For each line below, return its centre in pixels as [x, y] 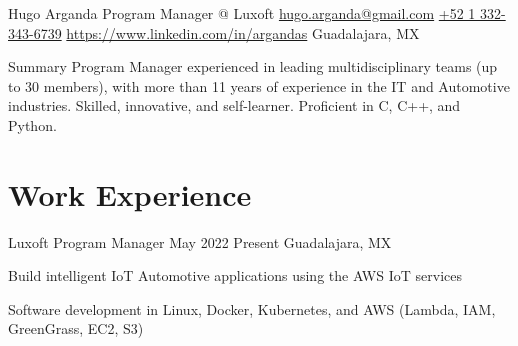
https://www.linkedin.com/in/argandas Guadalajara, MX [243, 32]
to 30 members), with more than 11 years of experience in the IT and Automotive [259, 85]
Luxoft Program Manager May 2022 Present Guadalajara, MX [200, 241]
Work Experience [130, 193]
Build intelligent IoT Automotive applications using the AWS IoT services [235, 275]
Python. [32, 124]
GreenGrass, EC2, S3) [76, 328]
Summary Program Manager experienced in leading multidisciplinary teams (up [253, 66]
